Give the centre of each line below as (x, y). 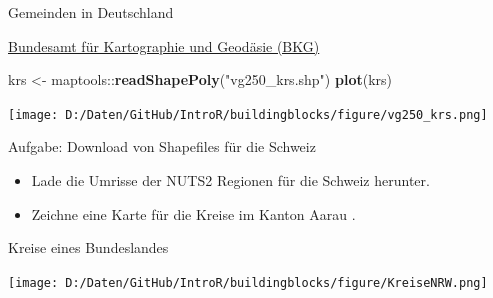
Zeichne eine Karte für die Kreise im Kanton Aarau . (193, 213)
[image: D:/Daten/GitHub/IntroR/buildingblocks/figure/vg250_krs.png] (248, 114)
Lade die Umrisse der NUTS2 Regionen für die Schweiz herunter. (230, 180)
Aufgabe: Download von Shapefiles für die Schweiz (162, 146)
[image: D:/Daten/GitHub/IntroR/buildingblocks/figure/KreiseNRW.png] (248, 282)
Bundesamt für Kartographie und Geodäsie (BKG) (164, 45)
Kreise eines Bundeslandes (88, 247)
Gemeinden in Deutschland (91, 12)
